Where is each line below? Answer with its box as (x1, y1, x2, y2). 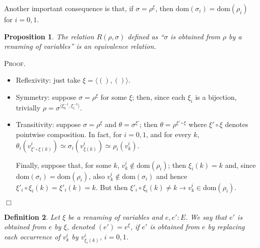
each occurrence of (4, 231, 60, 241)
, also (88, 170, 105, 181)
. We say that (185, 211, 227, 222)
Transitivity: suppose (16, 119, 81, 130)
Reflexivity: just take (16, 75, 81, 85)
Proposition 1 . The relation (4, 31, 94, 41)
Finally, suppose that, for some (16, 159, 111, 170)
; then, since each (132, 91, 185, 102)
